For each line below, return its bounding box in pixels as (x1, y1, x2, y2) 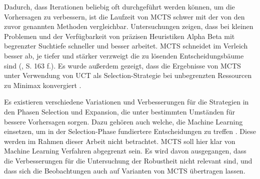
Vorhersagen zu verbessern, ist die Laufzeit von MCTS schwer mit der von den (4, 11, 245, 21)
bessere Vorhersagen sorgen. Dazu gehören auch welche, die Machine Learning (4, 116, 243, 126)
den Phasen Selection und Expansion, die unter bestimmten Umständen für (4, 106, 235, 116)
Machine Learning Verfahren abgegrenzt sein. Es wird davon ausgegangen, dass (4, 145, 246, 156)
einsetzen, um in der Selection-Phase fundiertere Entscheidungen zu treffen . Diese (4, 126, 256, 136)
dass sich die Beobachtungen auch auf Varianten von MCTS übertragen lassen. (4, 165, 245, 175)
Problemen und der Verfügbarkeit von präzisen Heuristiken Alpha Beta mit (4, 30, 235, 41)
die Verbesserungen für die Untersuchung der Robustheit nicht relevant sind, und (4, 155, 252, 165)
